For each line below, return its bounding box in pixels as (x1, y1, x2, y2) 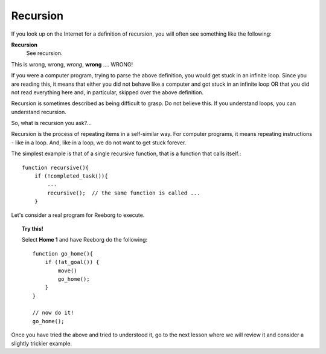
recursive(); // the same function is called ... (47, 189, 200, 196)
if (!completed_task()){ (34, 173, 108, 179)
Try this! (22, 225, 43, 232)
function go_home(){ (32, 250, 94, 257)
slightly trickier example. (11, 340, 72, 347)
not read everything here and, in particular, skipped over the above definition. (11, 88, 204, 96)
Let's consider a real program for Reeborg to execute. (11, 211, 145, 219)
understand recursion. (11, 108, 66, 115)
